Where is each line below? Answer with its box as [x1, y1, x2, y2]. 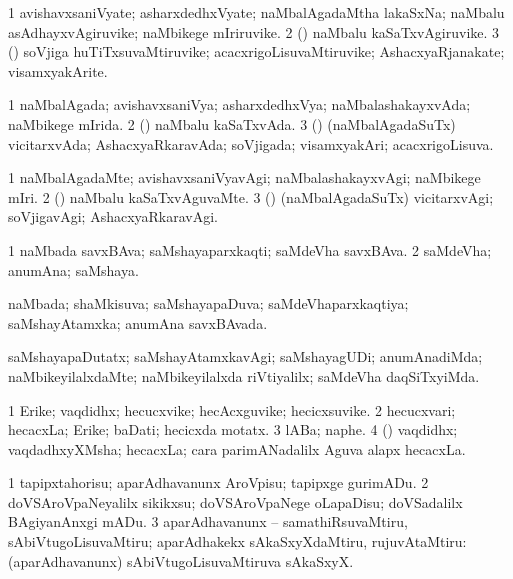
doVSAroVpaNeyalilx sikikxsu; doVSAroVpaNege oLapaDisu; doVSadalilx [8, 491, 463, 512]
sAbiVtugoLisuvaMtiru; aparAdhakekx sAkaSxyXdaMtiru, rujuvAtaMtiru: [8, 531, 467, 552]
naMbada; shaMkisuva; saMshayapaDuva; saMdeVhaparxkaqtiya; [8, 293, 409, 314]
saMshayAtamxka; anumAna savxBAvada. [8, 312, 268, 333]
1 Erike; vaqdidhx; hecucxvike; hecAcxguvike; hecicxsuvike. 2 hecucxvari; [8, 399, 456, 420]
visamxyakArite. [8, 60, 108, 81]
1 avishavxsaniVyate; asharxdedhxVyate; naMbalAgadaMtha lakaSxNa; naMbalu [8, 2, 505, 22]
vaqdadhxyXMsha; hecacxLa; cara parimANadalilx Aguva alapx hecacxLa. [8, 438, 466, 459]
